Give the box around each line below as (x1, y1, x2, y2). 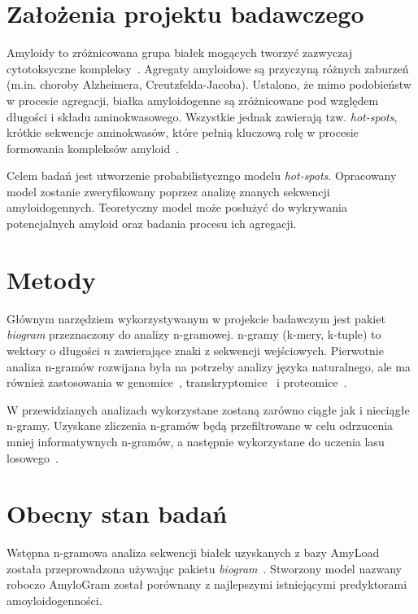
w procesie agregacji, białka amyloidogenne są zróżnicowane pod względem (7, 91, 379, 108)
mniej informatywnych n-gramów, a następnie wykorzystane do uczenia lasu (7, 432, 385, 450)
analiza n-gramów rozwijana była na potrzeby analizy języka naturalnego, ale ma (7, 357, 411, 375)
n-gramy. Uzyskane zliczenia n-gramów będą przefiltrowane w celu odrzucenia (7, 417, 394, 434)
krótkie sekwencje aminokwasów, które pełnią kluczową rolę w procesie (7, 124, 359, 141)
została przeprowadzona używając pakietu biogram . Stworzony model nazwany (7, 559, 402, 577)
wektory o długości (7, 341, 100, 358)
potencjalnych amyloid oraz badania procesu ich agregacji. (7, 215, 297, 232)
